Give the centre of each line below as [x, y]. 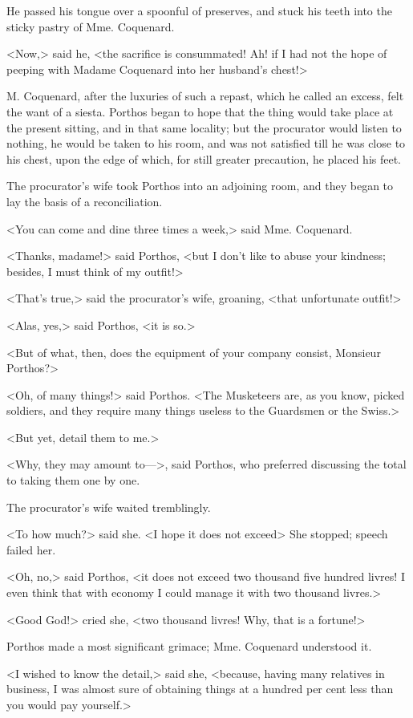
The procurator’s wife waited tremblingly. [109, 507]
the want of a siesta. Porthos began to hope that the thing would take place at [200, 111]
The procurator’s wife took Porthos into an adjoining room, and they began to [200, 186]
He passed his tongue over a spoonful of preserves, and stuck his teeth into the [199, 10]
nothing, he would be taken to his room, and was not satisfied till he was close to [206, 143]
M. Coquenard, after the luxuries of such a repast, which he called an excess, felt [205, 96]
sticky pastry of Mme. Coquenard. [91, 26]
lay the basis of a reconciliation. [85, 201]
